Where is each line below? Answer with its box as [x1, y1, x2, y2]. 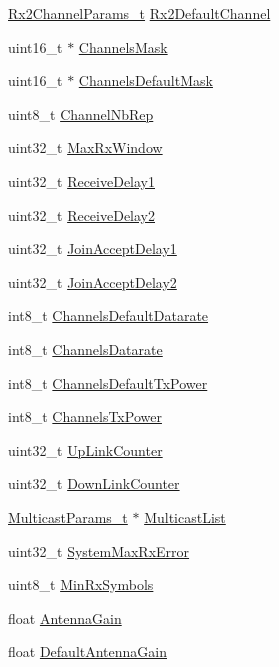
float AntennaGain [8, 607, 122, 628]
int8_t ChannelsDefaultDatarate [8, 305, 209, 326]
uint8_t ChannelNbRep [8, 103, 154, 124]
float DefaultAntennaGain [8, 641, 168, 662]
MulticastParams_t [8, 506, 128, 527]
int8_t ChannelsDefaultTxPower [8, 372, 208, 393]
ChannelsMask [78, 36, 168, 57]
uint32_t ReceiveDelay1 [8, 170, 155, 191]
